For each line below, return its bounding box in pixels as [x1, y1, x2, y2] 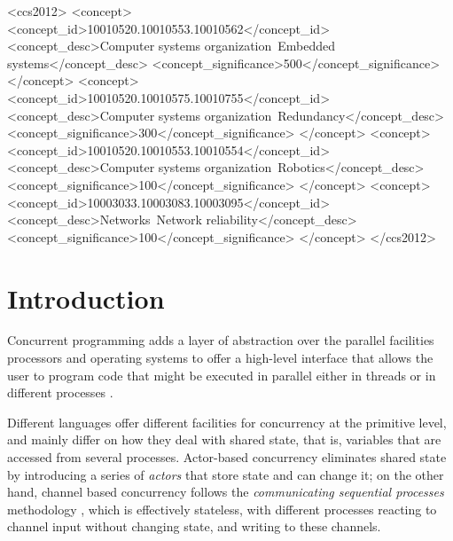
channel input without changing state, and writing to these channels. [7, 517, 381, 536]
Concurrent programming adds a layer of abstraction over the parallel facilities [7, 331, 434, 349]
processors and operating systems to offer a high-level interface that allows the [7, 349, 433, 367]
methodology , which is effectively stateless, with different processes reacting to [7, 499, 437, 518]
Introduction [7, 279, 165, 316]
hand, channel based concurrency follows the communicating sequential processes [7, 482, 444, 501]
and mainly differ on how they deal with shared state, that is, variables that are [7, 430, 441, 449]
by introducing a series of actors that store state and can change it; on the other [7, 465, 444, 483]
